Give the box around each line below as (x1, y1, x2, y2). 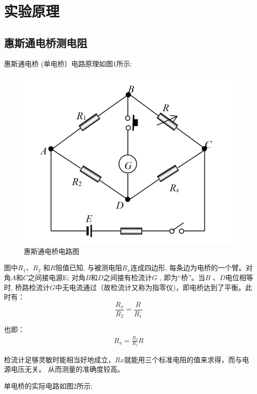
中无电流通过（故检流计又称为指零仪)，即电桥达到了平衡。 (55, 282, 246, 292)
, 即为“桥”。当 (159, 272, 206, 282)
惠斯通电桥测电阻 (4, 35, 87, 50)
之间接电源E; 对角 (28, 272, 86, 282)
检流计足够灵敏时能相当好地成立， (4, 354, 115, 364)
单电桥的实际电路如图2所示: (4, 381, 93, 391)
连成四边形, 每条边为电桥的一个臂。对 (130, 262, 253, 273)
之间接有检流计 (103, 272, 152, 282)
